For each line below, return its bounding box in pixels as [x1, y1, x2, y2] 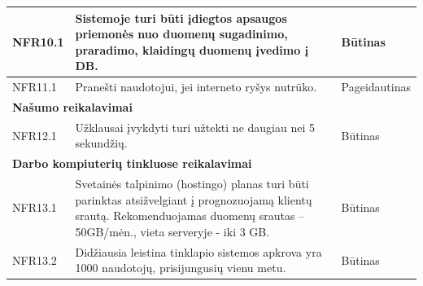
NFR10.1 [12, 33, 64, 50]
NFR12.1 [12, 126, 57, 143]
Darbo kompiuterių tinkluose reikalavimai [12, 155, 252, 172]
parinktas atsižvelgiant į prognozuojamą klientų [75, 191, 312, 208]
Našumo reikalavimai [12, 98, 133, 115]
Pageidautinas [341, 78, 411, 95]
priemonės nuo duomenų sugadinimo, [75, 25, 288, 42]
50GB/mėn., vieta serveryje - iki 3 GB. [75, 222, 270, 240]
